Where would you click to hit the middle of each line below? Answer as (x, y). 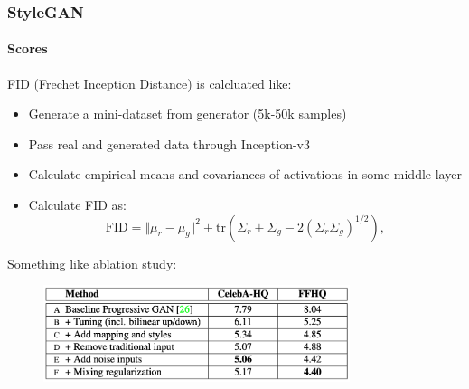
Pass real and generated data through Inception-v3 (169, 143)
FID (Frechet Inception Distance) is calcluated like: (150, 83)
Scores (28, 48)
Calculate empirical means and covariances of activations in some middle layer (245, 174)
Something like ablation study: (92, 263)
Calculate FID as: (77, 205)
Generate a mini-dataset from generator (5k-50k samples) (188, 114)
